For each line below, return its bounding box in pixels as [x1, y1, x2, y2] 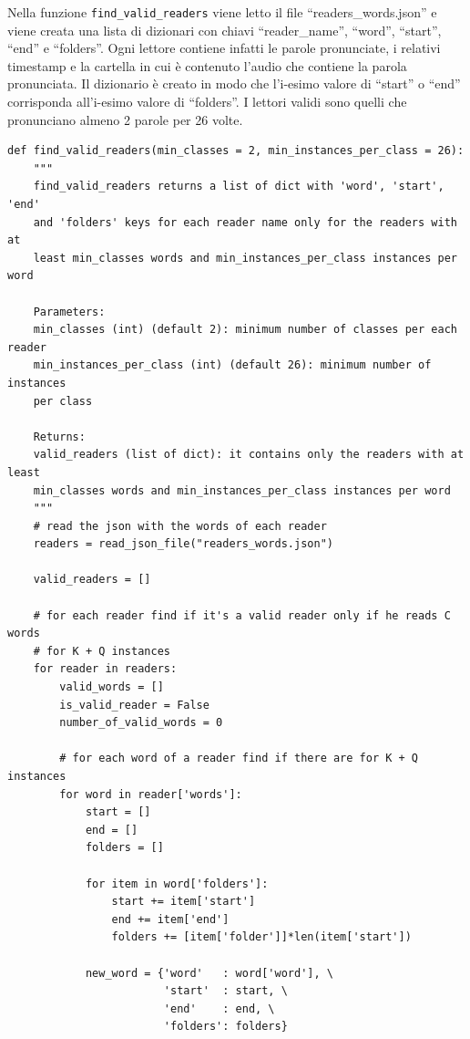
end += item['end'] [111, 912, 230, 926]
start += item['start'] [111, 895, 256, 909]
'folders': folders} [163, 1020, 288, 1034]
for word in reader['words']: [59, 787, 242, 801]
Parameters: [33, 305, 106, 318]
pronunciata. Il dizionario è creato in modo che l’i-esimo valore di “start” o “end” [7, 74, 461, 93]
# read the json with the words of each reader [33, 519, 327, 533]
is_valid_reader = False [59, 698, 209, 712]
